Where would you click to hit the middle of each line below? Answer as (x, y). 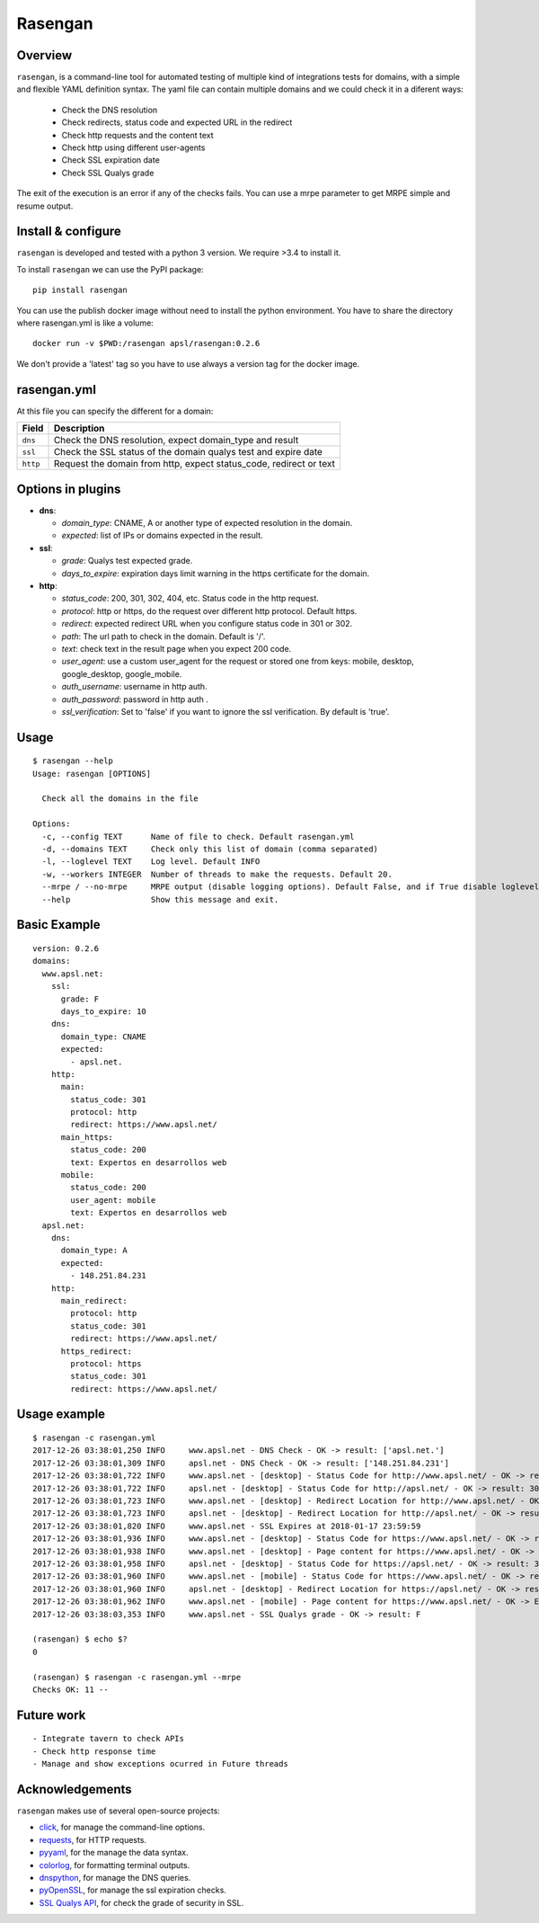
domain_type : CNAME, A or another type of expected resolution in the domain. (207, 523)
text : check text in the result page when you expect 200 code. (177, 648)
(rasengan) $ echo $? (80, 1639)
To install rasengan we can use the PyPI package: (110, 269)
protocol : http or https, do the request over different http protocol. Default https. (209, 610)
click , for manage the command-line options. (122, 1827)
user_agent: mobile (113, 1200)
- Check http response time (94, 1751)
